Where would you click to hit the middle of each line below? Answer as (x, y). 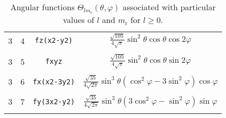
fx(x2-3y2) (54, 81)
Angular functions (43, 7)
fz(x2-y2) (54, 41)
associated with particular (169, 7)
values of (79, 19)
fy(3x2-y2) (54, 101)
